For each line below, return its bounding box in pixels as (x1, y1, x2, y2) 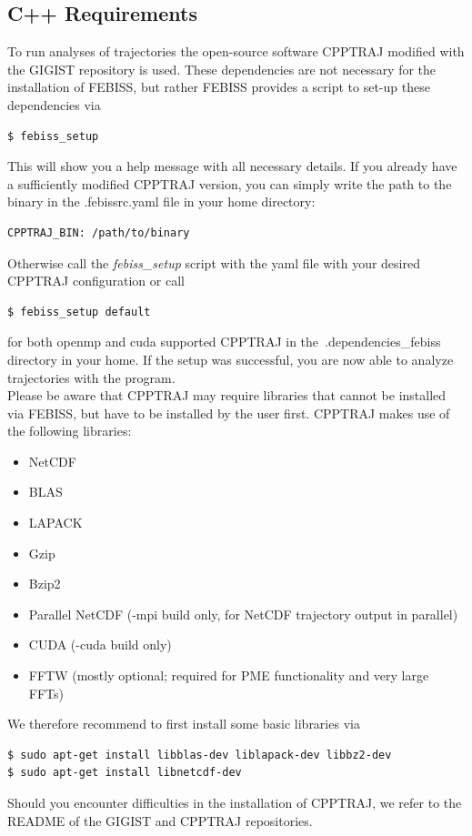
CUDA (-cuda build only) (28, 635, 172, 654)
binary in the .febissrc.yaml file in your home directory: (7, 192, 316, 211)
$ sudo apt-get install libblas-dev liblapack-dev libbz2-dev (7, 748, 392, 761)
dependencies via (7, 95, 101, 114)
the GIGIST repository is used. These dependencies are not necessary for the (7, 59, 437, 78)
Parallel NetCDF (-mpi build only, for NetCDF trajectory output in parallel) (28, 604, 458, 623)
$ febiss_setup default (7, 305, 151, 318)
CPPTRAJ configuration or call (7, 271, 185, 290)
